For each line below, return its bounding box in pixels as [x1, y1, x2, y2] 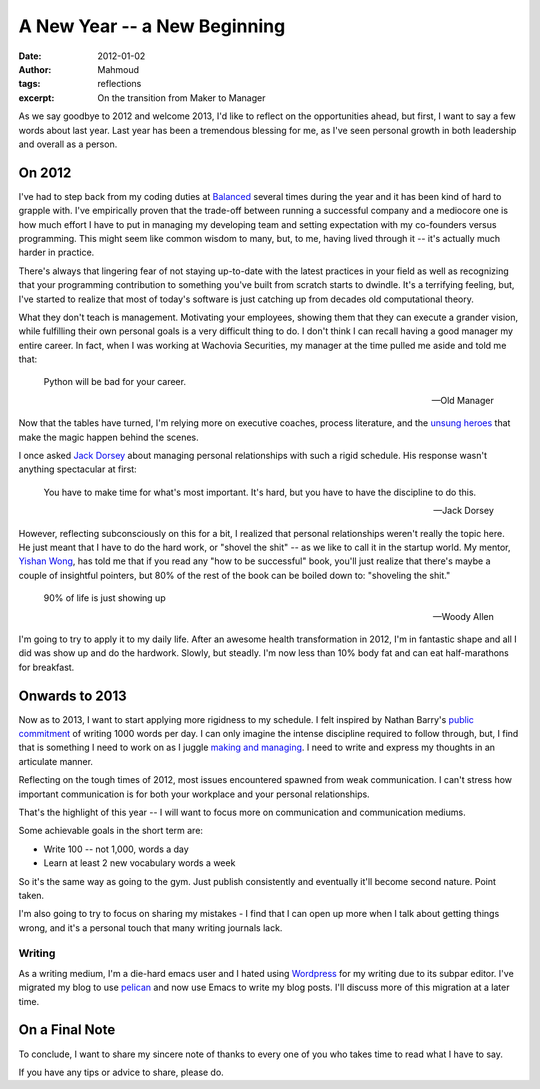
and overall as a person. [18, 138, 118, 150]
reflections [97, 78, 142, 90]
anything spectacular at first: [18, 463, 137, 475]
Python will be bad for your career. [43, 376, 187, 388]
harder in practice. [18, 246, 95, 259]
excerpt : [18, 91, 55, 104]
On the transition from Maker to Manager [97, 91, 266, 104]
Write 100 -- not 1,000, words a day [43, 843, 189, 855]
